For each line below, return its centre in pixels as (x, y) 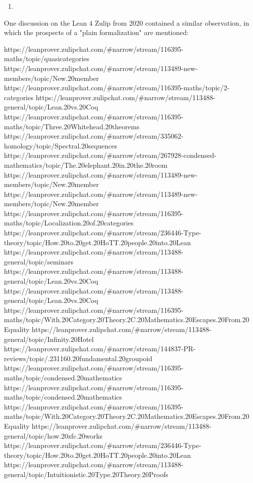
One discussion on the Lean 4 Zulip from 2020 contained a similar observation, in (127, 22)
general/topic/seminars (39, 261)
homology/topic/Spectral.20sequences (61, 145)
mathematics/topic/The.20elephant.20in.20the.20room (86, 165)
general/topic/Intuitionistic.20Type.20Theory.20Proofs (86, 474)
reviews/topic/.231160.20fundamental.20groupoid (78, 358)
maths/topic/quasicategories (47, 58)
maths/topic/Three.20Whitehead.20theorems (72, 126)
